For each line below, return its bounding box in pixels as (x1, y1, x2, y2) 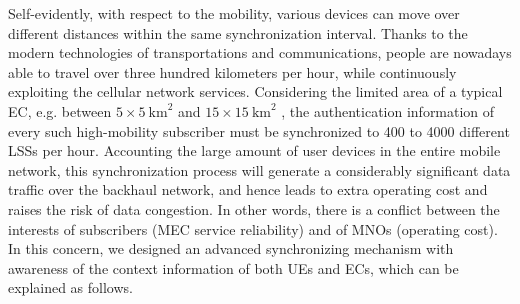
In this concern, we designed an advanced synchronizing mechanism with (8, 238, 454, 259)
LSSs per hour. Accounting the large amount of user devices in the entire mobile (8, 140, 501, 161)
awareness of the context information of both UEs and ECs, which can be (8, 257, 459, 278)
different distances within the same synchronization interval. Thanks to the (8, 22, 468, 43)
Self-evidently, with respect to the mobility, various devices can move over (8, 3, 460, 23)
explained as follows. (8, 277, 133, 298)
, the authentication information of (281, 100, 495, 121)
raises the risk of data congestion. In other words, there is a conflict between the (8, 198, 500, 219)
